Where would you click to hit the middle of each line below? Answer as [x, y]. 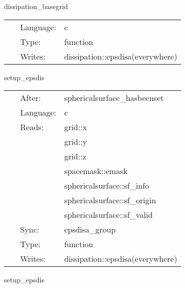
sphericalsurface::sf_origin [110, 200]
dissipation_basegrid [36, 6]
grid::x [76, 127]
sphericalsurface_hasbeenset [114, 98]
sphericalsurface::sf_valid [108, 215]
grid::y [76, 142]
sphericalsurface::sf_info [107, 186]
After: [30, 98]
